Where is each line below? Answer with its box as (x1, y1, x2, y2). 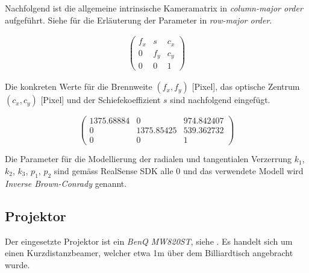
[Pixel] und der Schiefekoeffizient (40, 93, 161, 106)
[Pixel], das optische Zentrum (192, 80, 300, 93)
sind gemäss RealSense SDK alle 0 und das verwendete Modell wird (54, 165, 304, 177)
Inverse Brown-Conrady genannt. (5, 177, 127, 189)
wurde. (5, 258, 30, 271)
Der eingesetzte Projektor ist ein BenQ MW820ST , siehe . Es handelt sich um (5, 234, 293, 247)
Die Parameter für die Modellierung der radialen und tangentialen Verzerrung (5, 152, 292, 165)
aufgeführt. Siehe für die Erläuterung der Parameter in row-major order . (5, 13, 272, 26)
